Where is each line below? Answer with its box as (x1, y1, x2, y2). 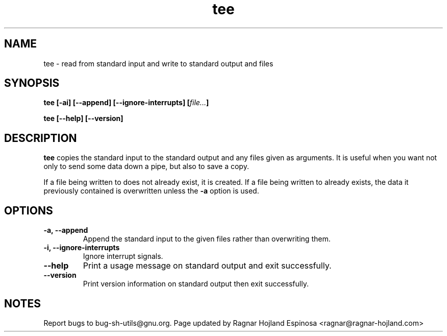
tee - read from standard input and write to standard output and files (43, 59, 274, 68)
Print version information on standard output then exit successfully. (83, 279, 309, 289)
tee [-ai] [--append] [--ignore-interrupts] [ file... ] (43, 98, 209, 107)
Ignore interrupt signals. (83, 252, 163, 261)
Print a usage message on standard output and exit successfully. (83, 260, 332, 271)
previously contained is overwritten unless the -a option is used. (43, 186, 259, 196)
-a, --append (43, 226, 88, 235)
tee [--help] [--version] (43, 114, 123, 123)
